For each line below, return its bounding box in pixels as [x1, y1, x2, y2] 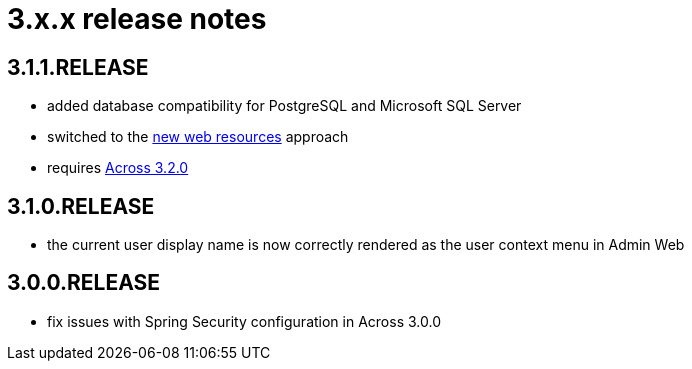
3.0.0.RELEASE [7, 270, 161, 296]
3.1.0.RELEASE [7, 193, 155, 219]
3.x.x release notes [7, 2, 267, 36]
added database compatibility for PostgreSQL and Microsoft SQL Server [47, 97, 522, 115]
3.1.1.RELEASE [7, 54, 149, 80]
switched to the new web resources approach [47, 128, 349, 146]
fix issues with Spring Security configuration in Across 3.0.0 [47, 312, 441, 330]
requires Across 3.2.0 [47, 159, 189, 177]
